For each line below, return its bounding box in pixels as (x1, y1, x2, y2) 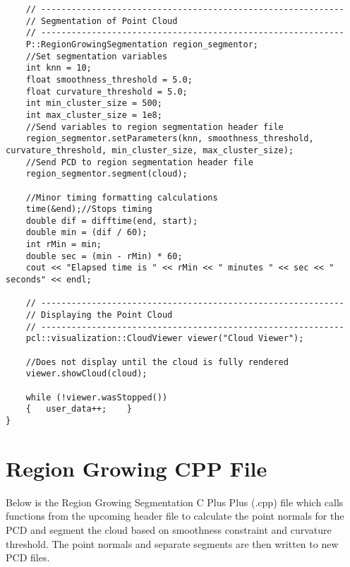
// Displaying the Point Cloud (25, 310, 173, 321)
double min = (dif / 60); (25, 227, 147, 238)
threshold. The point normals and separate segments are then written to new (6, 536, 339, 551)
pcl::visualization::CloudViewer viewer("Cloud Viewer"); (25, 333, 304, 344)
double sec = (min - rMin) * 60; (25, 251, 183, 261)
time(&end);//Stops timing (25, 204, 152, 215)
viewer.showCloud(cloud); (25, 369, 147, 379)
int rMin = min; (25, 239, 102, 250)
